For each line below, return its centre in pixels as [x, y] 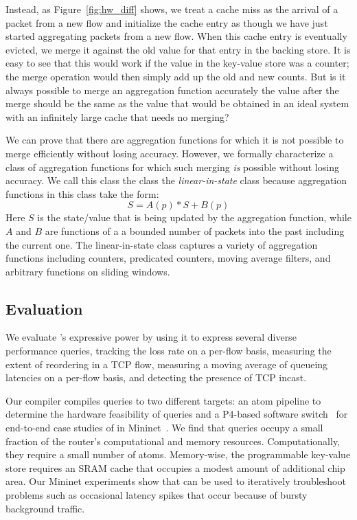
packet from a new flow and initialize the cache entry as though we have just [167, 22]
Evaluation [44, 308]
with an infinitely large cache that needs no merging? [117, 116]
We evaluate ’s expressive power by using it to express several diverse [151, 337]
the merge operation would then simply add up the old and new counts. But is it [176, 76]
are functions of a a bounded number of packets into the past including [195, 230]
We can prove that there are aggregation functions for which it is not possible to [175, 140]
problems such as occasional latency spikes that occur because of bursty [157, 495]
